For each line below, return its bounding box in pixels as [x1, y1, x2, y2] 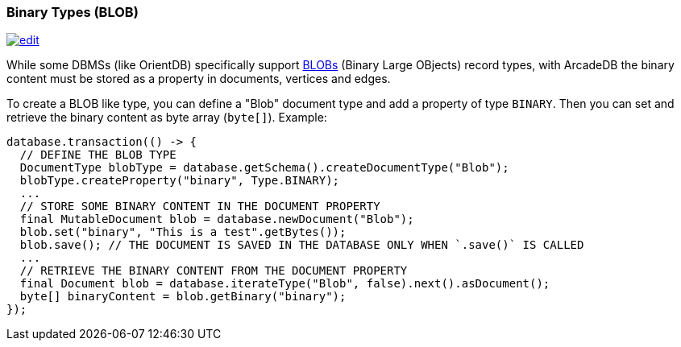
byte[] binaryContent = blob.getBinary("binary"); [19, 290, 347, 304]
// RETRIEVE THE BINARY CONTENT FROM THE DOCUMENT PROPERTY [19, 264, 408, 278]
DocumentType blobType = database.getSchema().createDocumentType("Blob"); [19, 161, 509, 175]
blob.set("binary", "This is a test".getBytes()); [19, 225, 347, 239]
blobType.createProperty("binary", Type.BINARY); [19, 174, 340, 188]
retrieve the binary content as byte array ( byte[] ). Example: [6, 110, 327, 125]
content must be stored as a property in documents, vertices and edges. [6, 72, 391, 86]
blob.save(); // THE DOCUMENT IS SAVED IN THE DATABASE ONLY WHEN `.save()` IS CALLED [19, 238, 584, 252]
